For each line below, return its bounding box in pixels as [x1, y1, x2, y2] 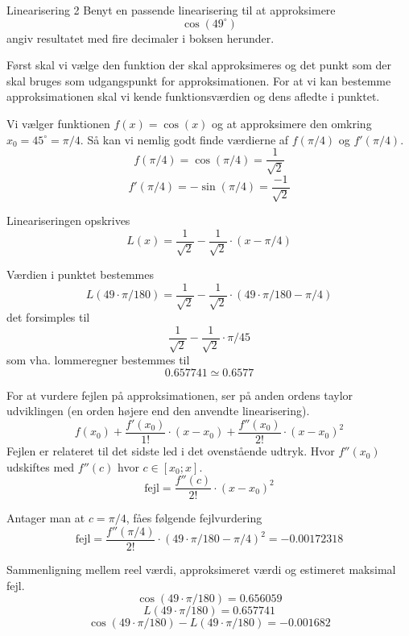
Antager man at [6, 509, 85, 526]
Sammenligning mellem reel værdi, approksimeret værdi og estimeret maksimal [6, 560, 396, 577]
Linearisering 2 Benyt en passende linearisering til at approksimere [6, 2, 336, 18]
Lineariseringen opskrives [6, 212, 130, 229]
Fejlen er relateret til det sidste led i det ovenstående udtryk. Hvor [6, 443, 335, 459]
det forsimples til [6, 309, 90, 326]
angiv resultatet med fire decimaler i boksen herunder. [6, 29, 275, 46]
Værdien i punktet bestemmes [6, 266, 154, 283]
